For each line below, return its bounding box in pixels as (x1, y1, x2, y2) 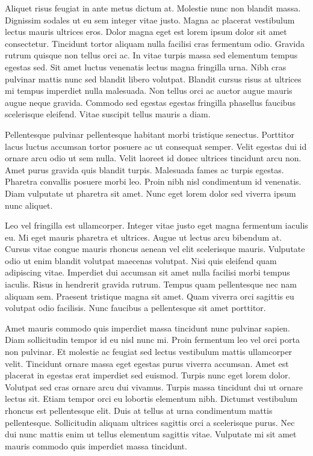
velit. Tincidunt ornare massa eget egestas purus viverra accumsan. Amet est (5, 357, 289, 369)
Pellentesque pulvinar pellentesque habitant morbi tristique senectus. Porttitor (5, 128, 294, 140)
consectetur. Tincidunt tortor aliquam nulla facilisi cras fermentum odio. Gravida (5, 37, 305, 49)
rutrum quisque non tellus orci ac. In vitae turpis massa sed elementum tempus (5, 49, 298, 61)
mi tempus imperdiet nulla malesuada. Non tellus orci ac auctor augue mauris (5, 84, 293, 97)
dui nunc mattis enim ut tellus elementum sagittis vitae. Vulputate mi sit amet (5, 428, 297, 440)
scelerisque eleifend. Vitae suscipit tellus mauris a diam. (5, 108, 211, 120)
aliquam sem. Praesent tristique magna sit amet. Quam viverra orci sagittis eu (5, 289, 294, 302)
